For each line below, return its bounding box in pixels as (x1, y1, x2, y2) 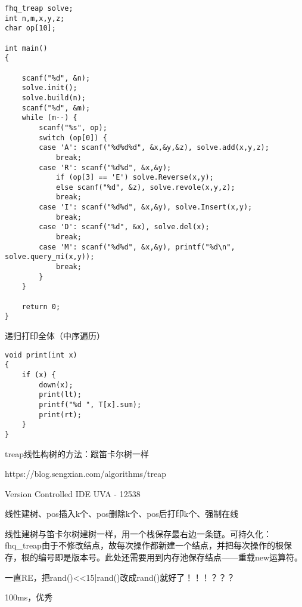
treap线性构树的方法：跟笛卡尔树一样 (5, 447, 149, 460)
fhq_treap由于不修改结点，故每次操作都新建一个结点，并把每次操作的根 (5, 539, 284, 551)
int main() (5, 44, 48, 53)
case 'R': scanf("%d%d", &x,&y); (39, 163, 172, 172)
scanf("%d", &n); (21, 73, 91, 82)
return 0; (21, 302, 61, 311)
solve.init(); (21, 84, 77, 93)
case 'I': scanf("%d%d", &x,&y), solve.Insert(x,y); (39, 203, 253, 212)
